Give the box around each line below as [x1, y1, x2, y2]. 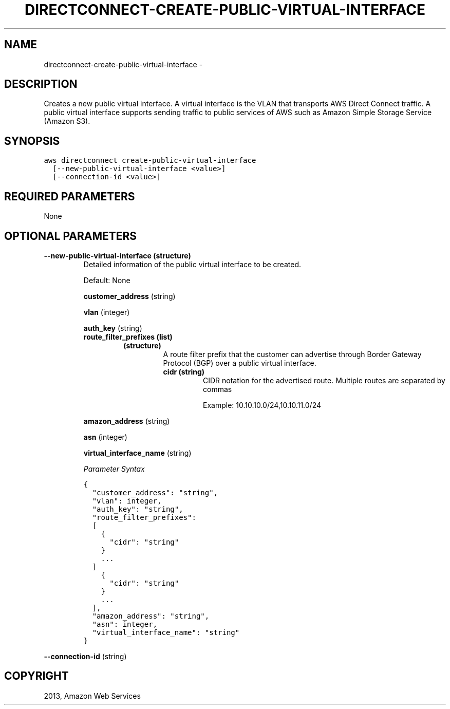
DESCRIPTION [4, 78, 78, 91]
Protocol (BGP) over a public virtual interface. [163, 358, 316, 367]
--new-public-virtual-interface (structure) [44, 251, 191, 260]
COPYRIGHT [4, 669, 69, 683]
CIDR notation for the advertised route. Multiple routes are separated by [203, 376, 445, 385]
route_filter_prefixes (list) [83, 332, 173, 341]
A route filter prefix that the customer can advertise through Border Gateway [163, 349, 422, 359]
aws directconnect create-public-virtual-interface [44, 156, 256, 165]
